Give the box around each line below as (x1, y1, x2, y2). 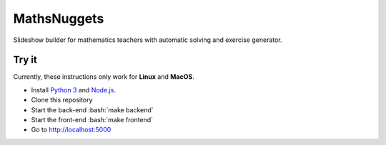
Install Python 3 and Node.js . (31, 85, 116, 94)
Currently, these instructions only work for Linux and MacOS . (13, 72, 194, 81)
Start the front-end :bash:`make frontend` (31, 116, 154, 124)
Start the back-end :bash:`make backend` (31, 105, 154, 114)
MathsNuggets (13, 11, 104, 26)
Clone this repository (31, 96, 93, 104)
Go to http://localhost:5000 (31, 125, 112, 134)
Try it (13, 54, 37, 66)
